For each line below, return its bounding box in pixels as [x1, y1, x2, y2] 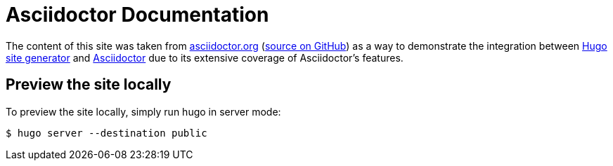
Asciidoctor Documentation [6, 3, 269, 27]
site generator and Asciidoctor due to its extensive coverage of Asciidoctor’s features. [6, 51, 404, 64]
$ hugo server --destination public [6, 127, 207, 139]
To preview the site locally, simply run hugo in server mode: [6, 105, 281, 118]
